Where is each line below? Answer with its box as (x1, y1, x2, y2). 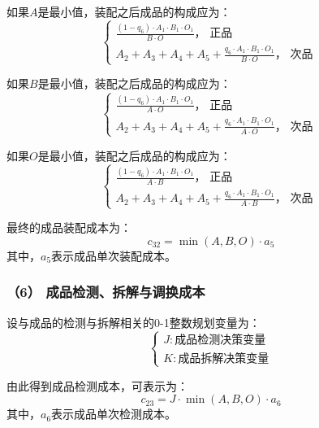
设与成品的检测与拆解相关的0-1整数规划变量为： (6, 313, 261, 330)
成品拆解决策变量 (178, 352, 269, 365)
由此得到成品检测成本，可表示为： (6, 377, 188, 394)
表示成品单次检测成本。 (51, 405, 177, 422)
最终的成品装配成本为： (6, 219, 131, 236)
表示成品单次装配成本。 (51, 247, 177, 264)
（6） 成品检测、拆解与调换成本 (6, 282, 205, 302)
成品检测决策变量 (175, 334, 266, 347)
